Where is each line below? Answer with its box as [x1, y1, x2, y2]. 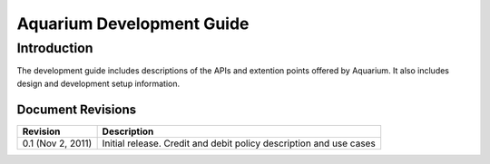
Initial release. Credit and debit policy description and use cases [102, 137, 376, 150]
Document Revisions [16, 101, 136, 117]
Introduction [16, 40, 93, 56]
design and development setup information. [16, 78, 181, 89]
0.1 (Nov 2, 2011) [22, 137, 93, 150]
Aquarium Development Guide [16, 14, 250, 34]
